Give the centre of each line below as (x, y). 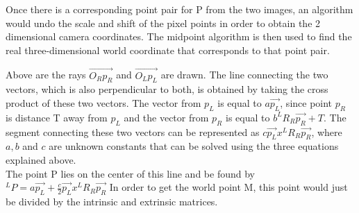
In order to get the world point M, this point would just (228, 187)
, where (327, 131)
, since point (306, 102)
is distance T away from (57, 117)
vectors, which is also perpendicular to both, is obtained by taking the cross (167, 89)
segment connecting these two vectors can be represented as (133, 131)
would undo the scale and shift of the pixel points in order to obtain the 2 (163, 23)
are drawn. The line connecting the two (244, 75)
